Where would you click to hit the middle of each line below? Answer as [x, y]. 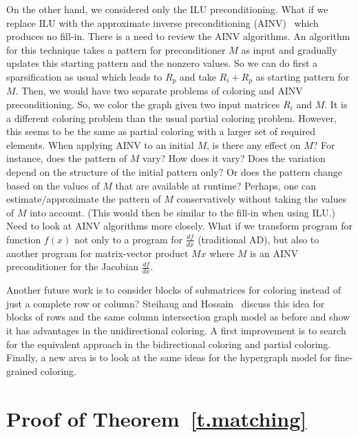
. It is [336, 104]
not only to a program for [128, 239]
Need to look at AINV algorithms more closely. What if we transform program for [179, 226]
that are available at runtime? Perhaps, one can [216, 185]
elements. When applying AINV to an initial [100, 144]
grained [22, 370]
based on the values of [53, 185]
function [24, 239]
